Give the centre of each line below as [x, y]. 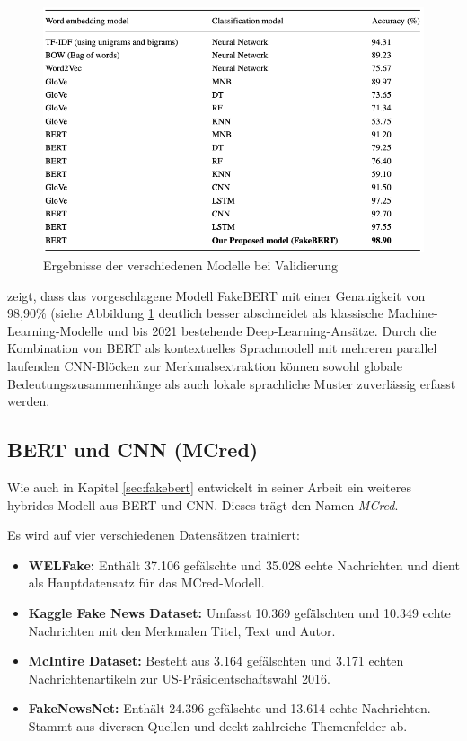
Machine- [413, 313]
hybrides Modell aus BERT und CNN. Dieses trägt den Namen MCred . [203, 504]
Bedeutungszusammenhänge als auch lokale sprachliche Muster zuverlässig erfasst [232, 383]
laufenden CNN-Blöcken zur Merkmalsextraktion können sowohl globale [205, 366]
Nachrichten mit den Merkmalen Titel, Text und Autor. [182, 630]
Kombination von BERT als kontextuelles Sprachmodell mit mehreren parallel [222, 348]
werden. [29, 401]
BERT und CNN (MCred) [133, 450]
